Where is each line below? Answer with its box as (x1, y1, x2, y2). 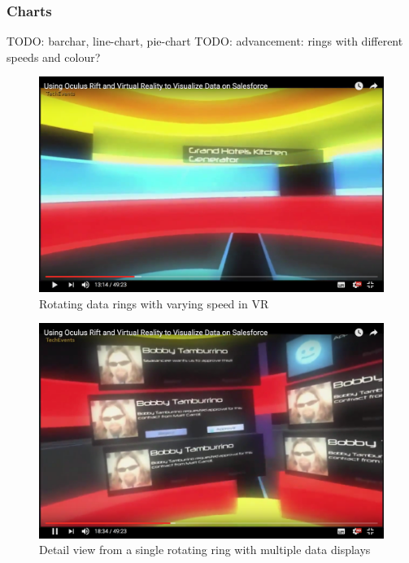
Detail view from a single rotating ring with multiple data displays (39, 541, 371, 558)
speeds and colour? (7, 48, 101, 65)
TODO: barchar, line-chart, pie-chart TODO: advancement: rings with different (7, 33, 403, 50)
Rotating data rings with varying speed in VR (39, 295, 269, 312)
